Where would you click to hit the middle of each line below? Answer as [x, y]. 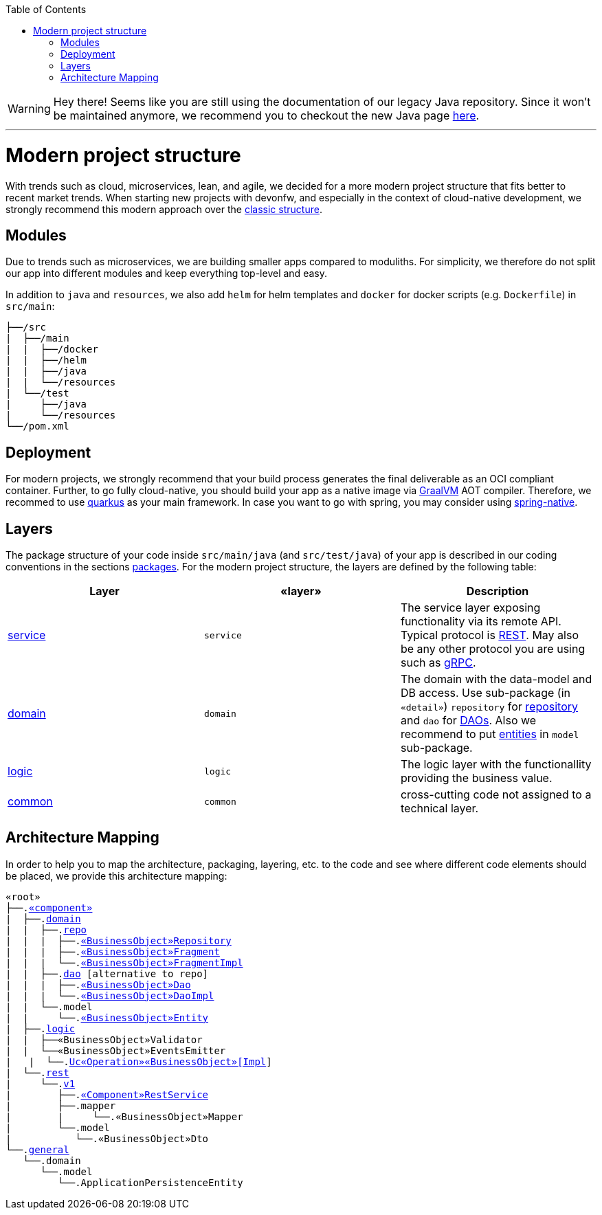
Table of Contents [46, 9]
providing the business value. [476, 778]
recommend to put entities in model [490, 734]
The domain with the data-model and [496, 679]
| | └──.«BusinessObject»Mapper [124, 1116]
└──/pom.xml [37, 426]
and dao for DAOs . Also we [468, 721]
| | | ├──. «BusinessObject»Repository [119, 940]
